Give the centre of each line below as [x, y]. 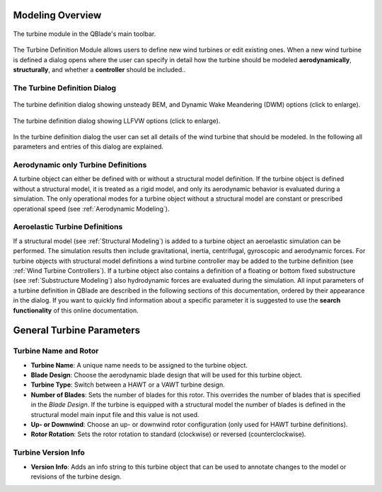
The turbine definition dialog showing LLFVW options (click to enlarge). [117, 121]
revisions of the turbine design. [76, 476]
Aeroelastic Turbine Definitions [68, 227]
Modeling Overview [57, 15]
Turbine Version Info [49, 452]
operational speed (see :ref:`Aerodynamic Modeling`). [91, 209]
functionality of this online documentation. [76, 310]
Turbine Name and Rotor [56, 351]
